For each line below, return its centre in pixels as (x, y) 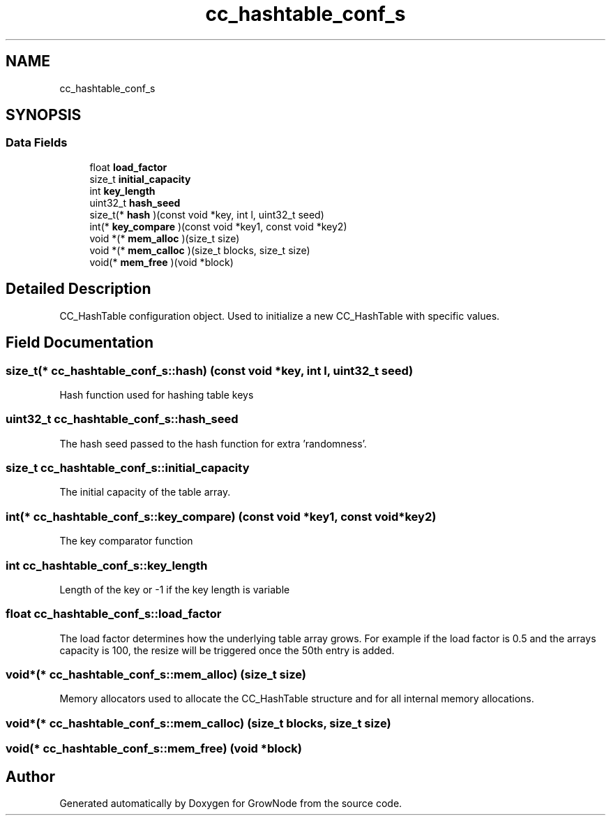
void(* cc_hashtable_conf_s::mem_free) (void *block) (154, 749)
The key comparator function (126, 541)
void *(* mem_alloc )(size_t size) (165, 238)
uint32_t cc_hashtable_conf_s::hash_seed (122, 419)
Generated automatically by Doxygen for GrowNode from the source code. (231, 803)
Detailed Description (78, 289)
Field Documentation (80, 343)
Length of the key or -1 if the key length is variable (175, 589)
